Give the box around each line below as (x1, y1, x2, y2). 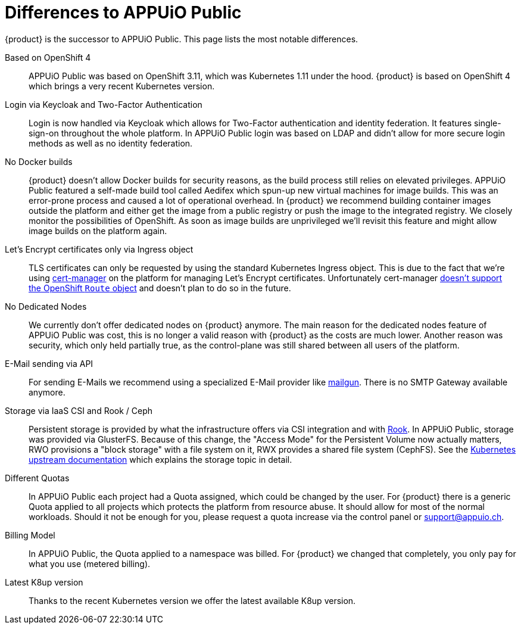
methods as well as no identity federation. (29, 138, 193, 148)
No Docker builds (5, 156, 73, 167)
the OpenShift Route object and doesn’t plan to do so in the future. (29, 282, 291, 293)
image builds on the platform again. (29, 225, 167, 236)
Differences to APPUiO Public (5, 2, 242, 23)
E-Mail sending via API (5, 358, 93, 369)
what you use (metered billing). (29, 558, 151, 569)
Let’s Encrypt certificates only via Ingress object (5, 244, 194, 254)
